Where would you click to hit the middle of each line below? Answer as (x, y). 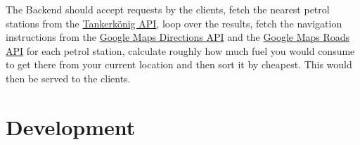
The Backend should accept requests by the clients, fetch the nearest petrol (168, 9)
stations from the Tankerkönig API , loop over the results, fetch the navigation (174, 23)
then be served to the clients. (68, 78)
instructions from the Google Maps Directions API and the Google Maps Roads (178, 37)
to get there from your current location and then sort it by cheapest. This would (179, 64)
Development (71, 126)
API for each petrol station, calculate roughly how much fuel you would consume (180, 50)
